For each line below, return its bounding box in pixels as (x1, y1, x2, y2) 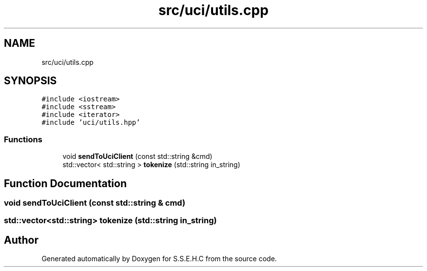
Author (4, 233, 39, 246)
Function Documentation (4, 177, 127, 190)
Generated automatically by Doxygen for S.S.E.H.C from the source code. (41, 254, 277, 263)
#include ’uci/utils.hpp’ (41, 118, 140, 127)
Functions (4, 134, 42, 144)
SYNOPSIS (4, 75, 57, 87)
